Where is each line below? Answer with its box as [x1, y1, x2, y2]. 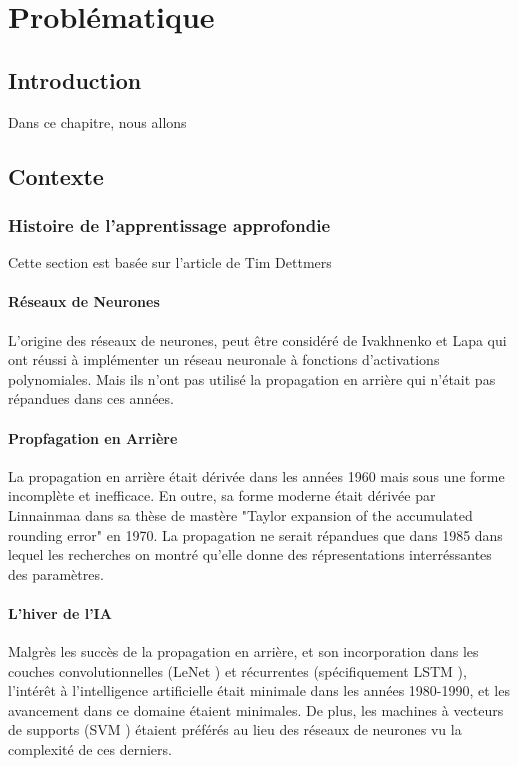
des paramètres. [8, 563, 104, 584]
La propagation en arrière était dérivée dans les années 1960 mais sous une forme [8, 465, 505, 486]
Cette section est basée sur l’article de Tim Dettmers [8, 252, 332, 273]
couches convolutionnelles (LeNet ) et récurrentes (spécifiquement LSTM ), [8, 660, 467, 681]
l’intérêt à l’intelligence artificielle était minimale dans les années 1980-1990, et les [8, 680, 510, 701]
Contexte [8, 160, 104, 191]
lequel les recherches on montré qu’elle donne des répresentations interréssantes [8, 544, 492, 565]
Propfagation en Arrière [8, 427, 178, 448]
